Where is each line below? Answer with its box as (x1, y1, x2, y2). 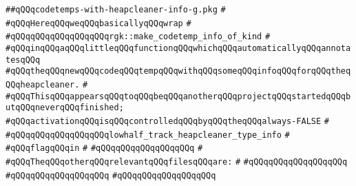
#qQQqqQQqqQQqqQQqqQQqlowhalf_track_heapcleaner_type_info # (6, 130, 290, 140)
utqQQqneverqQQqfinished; (6, 103, 124, 113)
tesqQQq (6, 54, 41, 65)
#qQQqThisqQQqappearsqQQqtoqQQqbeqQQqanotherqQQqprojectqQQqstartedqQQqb (6, 91, 351, 101)
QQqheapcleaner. (6, 79, 80, 90)
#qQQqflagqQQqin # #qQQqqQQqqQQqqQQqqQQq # (6, 143, 203, 154)
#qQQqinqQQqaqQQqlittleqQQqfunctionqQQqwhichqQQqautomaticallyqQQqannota (6, 43, 351, 53)
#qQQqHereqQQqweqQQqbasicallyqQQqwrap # (6, 18, 191, 28)
